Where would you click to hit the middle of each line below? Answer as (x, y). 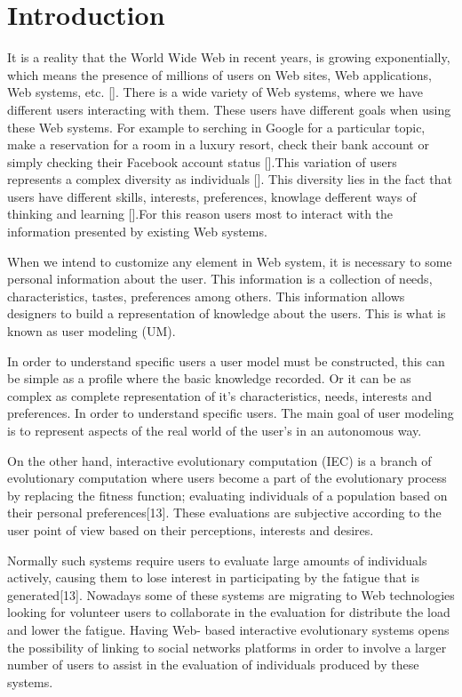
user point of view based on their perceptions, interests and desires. (191, 529)
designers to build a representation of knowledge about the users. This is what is (227, 313)
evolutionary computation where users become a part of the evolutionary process (227, 478)
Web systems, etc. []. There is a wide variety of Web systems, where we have (215, 92)
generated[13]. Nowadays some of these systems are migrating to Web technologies (231, 594)
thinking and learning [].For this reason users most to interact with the (200, 214)
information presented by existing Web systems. (137, 232)
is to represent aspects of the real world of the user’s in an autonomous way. (215, 430)
